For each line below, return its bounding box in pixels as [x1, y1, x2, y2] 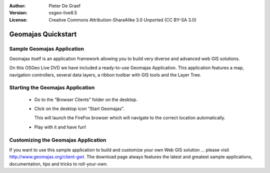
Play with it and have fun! [34, 124, 86, 130]
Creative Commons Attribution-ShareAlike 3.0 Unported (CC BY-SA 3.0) [48, 16, 197, 22]
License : [9, 16, 27, 22]
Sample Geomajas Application [9, 45, 84, 52]
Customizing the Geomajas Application [9, 136, 106, 143]
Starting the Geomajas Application [9, 84, 95, 91]
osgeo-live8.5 [48, 10, 77, 16]
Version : [9, 10, 27, 16]
